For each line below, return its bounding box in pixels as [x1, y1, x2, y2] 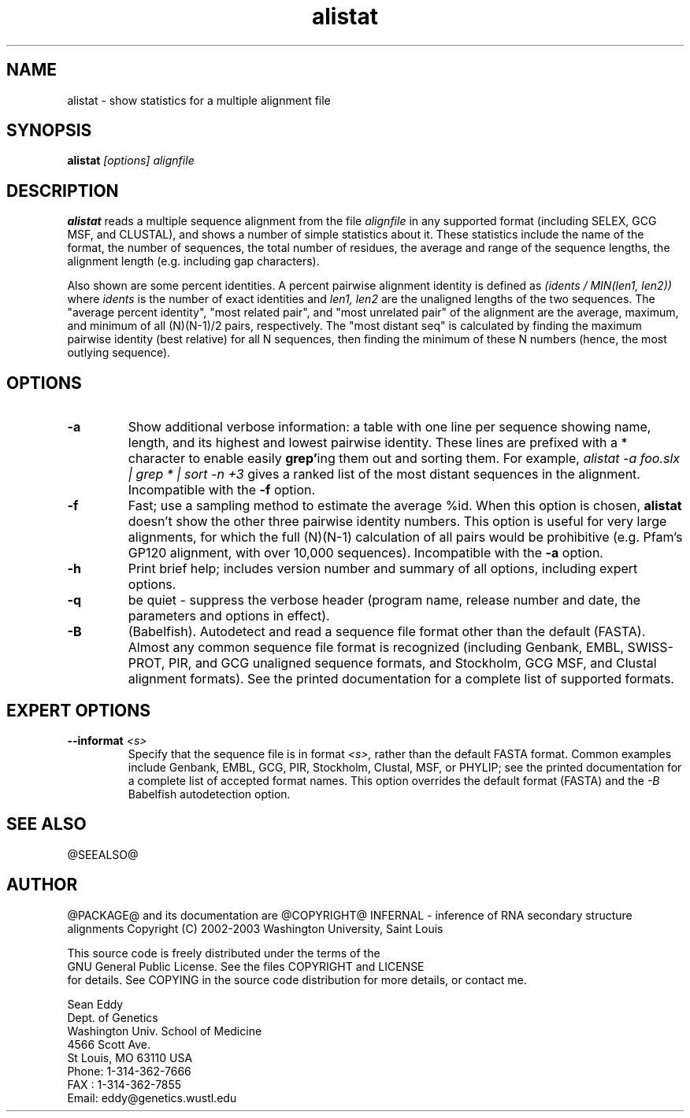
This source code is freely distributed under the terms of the [67, 946, 380, 960]
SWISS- [627, 639, 673, 656]
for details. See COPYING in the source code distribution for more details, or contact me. [67, 972, 527, 987]
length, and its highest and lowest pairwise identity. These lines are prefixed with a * [128, 435, 628, 451]
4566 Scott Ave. [67, 1037, 151, 1051]
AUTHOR [6, 875, 78, 895]
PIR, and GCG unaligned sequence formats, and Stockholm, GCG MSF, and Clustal [168, 655, 657, 672]
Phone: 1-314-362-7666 [67, 1064, 191, 1078]
